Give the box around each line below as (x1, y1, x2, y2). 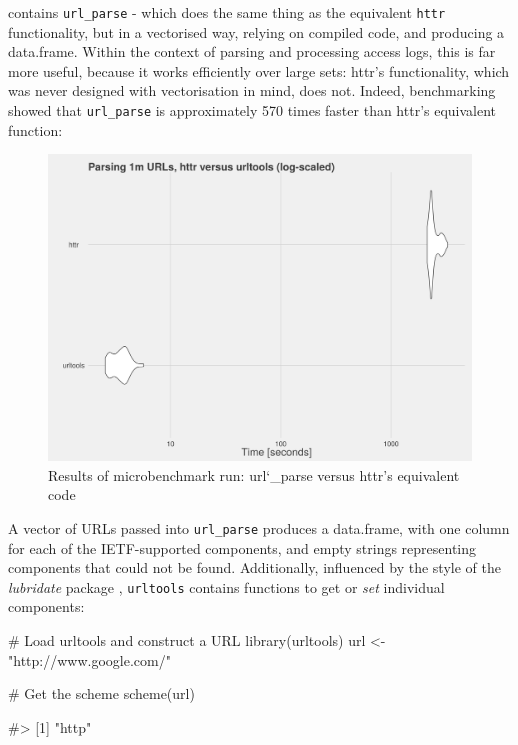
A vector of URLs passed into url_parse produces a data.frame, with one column (8, 517, 510, 538)
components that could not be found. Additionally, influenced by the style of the (8, 557, 501, 578)
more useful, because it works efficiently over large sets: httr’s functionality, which (8, 60, 510, 81)
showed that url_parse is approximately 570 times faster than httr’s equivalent (8, 100, 497, 121)
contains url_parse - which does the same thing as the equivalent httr (8, 2, 446, 22)
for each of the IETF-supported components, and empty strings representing (8, 537, 477, 558)
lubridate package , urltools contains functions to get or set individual (8, 576, 445, 597)
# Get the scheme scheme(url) (8, 683, 195, 704)
